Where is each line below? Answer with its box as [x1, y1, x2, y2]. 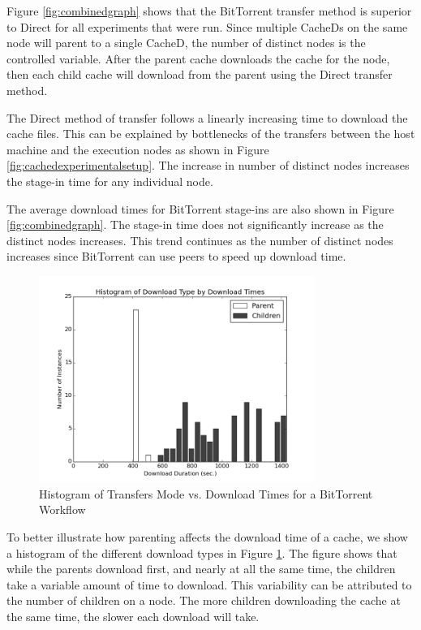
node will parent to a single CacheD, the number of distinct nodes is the [6, 34, 366, 51]
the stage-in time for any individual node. [6, 172, 213, 189]
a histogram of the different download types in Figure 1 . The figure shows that [6, 544, 397, 561]
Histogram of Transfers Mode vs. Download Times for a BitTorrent [39, 485, 373, 502]
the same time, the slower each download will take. [6, 608, 260, 625]
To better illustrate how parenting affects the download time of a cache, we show [6, 529, 408, 546]
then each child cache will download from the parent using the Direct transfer [6, 66, 393, 83]
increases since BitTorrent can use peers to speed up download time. [6, 248, 346, 265]
